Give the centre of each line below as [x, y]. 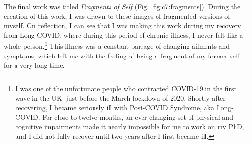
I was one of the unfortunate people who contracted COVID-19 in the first [126, 88]
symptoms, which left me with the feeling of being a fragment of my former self [122, 55]
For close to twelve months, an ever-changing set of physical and [138, 117]
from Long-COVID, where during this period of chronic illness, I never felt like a [124, 35]
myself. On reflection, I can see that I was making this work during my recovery [123, 25]
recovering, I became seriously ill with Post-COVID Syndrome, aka [115, 107]
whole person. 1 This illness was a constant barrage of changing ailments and [117, 45]
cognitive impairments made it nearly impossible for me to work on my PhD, [130, 126]
